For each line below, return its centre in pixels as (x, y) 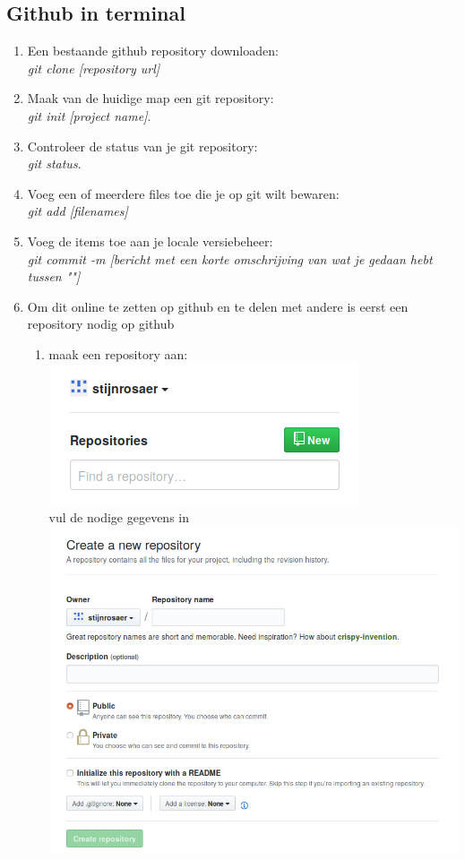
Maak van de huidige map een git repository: (151, 98)
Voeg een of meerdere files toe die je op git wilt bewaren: (183, 193)
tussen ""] (54, 276)
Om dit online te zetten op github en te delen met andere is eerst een (218, 306)
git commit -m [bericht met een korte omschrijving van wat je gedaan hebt (230, 258)
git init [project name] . (89, 115)
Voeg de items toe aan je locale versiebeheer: (150, 241)
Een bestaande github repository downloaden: (153, 51)
